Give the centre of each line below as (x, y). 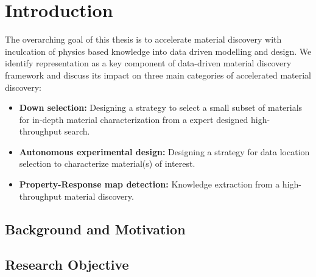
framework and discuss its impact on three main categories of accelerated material (158, 75)
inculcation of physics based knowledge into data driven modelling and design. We (158, 51)
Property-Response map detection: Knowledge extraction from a (149, 184)
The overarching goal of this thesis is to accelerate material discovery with (143, 39)
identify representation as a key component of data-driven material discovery (148, 63)
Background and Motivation (95, 229)
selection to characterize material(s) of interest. (107, 163)
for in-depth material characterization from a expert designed (134, 119)
